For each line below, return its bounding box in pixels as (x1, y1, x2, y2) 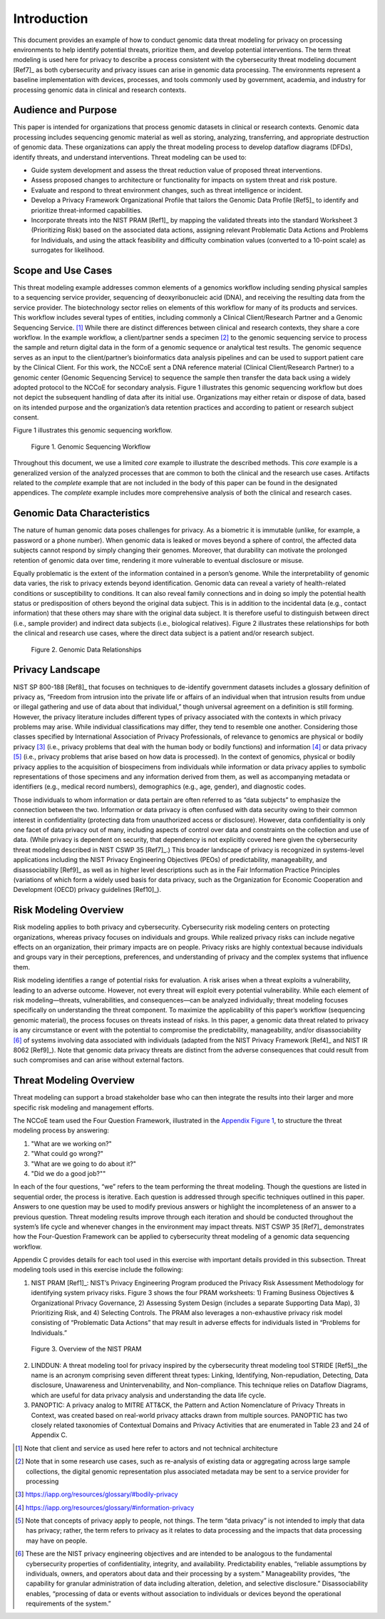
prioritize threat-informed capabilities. (31, 205, 143, 214)
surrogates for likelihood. (31, 246, 105, 255)
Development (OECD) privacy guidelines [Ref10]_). (13, 885, 162, 894)
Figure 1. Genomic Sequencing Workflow (31, 442, 151, 451)
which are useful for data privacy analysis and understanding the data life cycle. (31, 1391, 267, 1399)
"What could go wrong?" (31, 1149, 103, 1158)
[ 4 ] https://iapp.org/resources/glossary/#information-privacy (15, 1503, 195, 1512)
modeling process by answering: (13, 1126, 110, 1135)
